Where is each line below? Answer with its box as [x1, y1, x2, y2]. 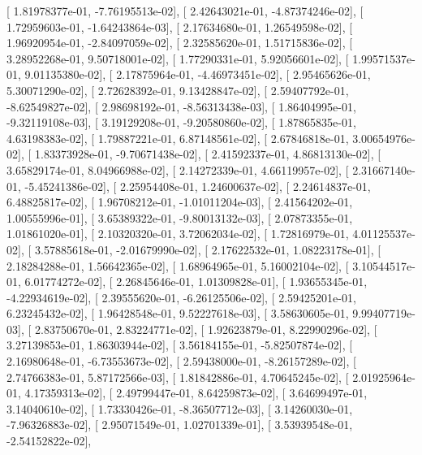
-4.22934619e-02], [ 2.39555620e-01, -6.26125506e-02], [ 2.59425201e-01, [6, 288, 356, 305]
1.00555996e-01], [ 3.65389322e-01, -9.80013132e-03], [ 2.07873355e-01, [6, 209, 353, 226]
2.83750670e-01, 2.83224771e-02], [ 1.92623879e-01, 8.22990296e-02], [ [34, 320, 377, 337]
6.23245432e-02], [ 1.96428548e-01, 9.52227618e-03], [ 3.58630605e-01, [6, 305, 349, 322]
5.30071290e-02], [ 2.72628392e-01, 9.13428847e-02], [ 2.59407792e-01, [6, 81, 349, 98]
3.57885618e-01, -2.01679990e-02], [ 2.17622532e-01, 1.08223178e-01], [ [34, 240, 381, 258]
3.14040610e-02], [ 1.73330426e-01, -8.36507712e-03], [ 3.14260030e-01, [6, 400, 353, 417]
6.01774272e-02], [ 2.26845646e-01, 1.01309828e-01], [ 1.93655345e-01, [24, 273, 368, 290]
